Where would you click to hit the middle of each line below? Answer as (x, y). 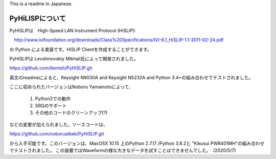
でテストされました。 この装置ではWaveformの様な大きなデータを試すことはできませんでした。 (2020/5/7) (123, 150)
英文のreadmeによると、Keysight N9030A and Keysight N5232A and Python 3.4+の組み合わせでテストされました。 (131, 77)
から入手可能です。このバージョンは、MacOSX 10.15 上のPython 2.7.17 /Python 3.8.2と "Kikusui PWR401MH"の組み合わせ (137, 143)
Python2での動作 (53, 98)
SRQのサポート (51, 106)
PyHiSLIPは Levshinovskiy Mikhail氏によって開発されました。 (74, 59)
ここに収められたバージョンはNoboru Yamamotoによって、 (72, 87)
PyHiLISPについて (38, 18)
